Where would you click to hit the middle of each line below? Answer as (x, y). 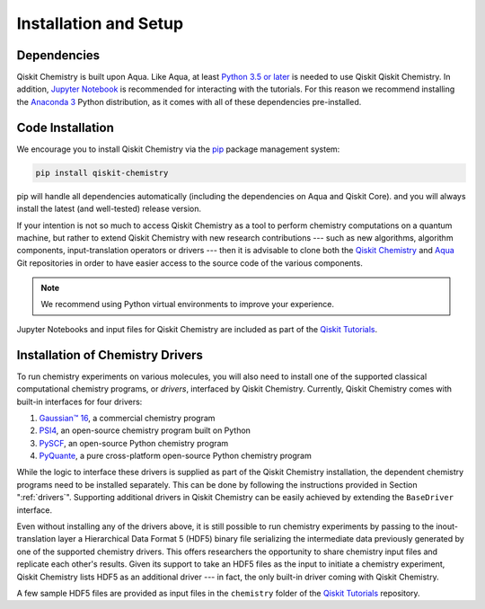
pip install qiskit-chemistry (102, 172)
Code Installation (65, 127)
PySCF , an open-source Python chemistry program (134, 443)
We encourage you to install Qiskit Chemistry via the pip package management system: (178, 149)
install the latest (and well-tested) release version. (109, 209)
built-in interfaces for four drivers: (79, 402)
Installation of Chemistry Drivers (110, 355)
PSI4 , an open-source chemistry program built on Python (145, 430)
